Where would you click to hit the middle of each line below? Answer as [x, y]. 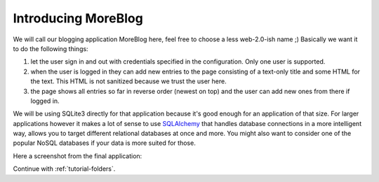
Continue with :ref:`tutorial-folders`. [64, 169]
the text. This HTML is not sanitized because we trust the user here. [129, 81]
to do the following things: [51, 48]
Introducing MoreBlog [78, 18]
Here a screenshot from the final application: [78, 156]
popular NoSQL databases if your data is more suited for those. [104, 143]
